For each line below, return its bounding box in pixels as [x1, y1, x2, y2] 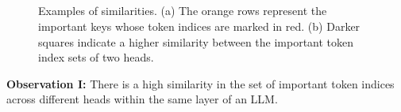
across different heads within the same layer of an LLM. [6, 91, 278, 107]
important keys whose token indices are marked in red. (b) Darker [38, 17, 361, 34]
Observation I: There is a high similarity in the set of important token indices [6, 75, 395, 91]
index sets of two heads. [38, 49, 154, 65]
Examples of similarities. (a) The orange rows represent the [38, 2, 327, 19]
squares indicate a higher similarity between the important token [38, 33, 354, 50]
